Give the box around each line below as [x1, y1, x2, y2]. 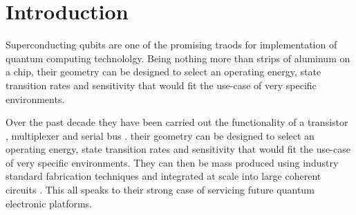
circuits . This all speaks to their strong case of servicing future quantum [6, 183, 315, 197]
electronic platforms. [6, 196, 92, 210]
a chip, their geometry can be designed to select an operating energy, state [6, 64, 321, 79]
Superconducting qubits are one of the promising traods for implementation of [6, 37, 337, 52]
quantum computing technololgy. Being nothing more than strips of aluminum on [6, 50, 350, 65]
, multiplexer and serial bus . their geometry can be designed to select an [6, 128, 315, 142]
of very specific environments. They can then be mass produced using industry [6, 155, 339, 169]
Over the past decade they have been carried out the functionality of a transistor [6, 115, 348, 129]
